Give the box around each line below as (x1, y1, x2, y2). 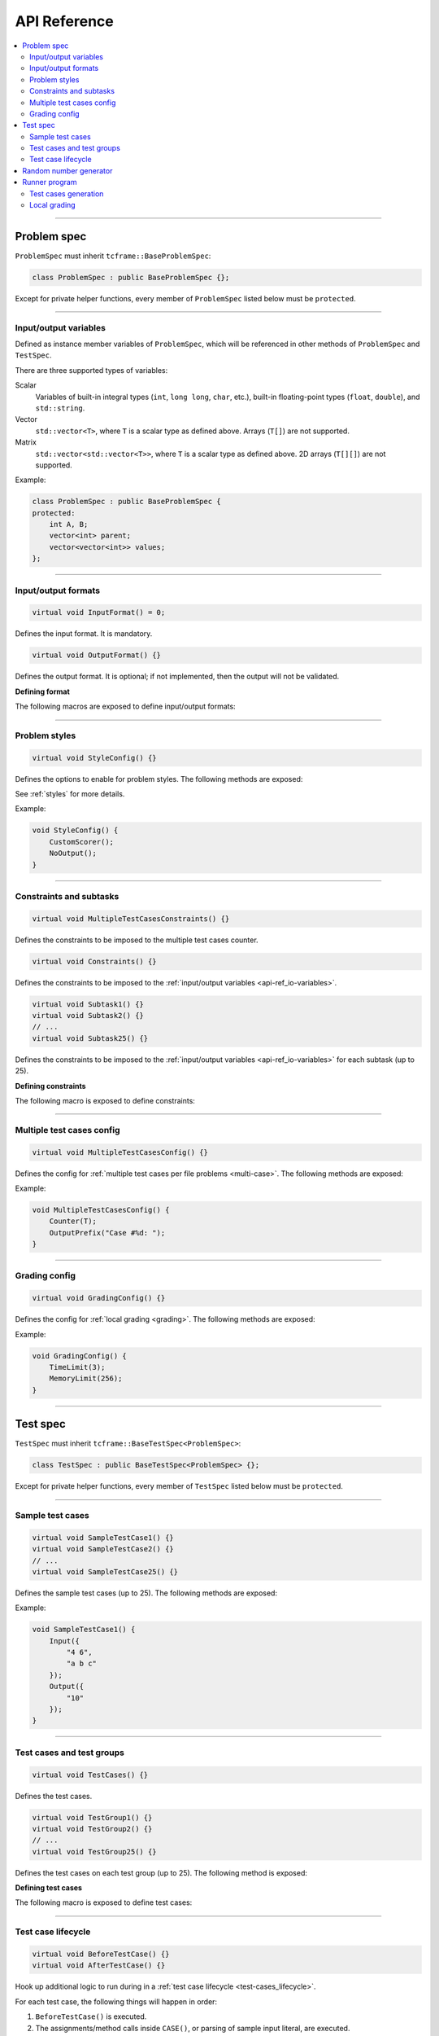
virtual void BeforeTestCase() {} (32, 1950, 170, 1959)
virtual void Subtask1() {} (32, 999, 144, 1009)
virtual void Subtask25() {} (32, 1033, 149, 1042)
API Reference (15, 12, 114, 30)
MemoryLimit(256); (49, 1374, 123, 1384)
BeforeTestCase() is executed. (35, 2012, 147, 2021)
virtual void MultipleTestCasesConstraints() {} (32, 914, 230, 924)
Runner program (22, 178, 77, 187)
